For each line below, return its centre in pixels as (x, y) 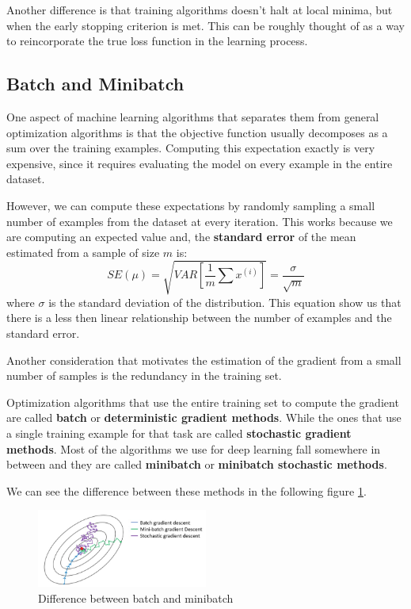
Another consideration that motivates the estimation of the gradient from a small (204, 360)
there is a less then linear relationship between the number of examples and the (199, 318)
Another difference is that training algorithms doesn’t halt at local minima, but (200, 10)
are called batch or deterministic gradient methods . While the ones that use (204, 417)
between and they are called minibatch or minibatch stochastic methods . (197, 464)
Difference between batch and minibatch (136, 598)
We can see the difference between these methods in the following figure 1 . (186, 490)
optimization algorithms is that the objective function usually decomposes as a (197, 132)
